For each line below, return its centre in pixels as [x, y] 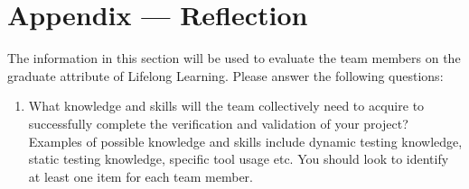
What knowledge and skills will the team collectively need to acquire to [226, 106]
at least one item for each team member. [141, 176]
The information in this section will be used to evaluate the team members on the [234, 58]
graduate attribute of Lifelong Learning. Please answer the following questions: [225, 75]
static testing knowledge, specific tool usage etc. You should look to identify [239, 159]
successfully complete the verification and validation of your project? [218, 123]
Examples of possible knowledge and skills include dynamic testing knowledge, [245, 141]
